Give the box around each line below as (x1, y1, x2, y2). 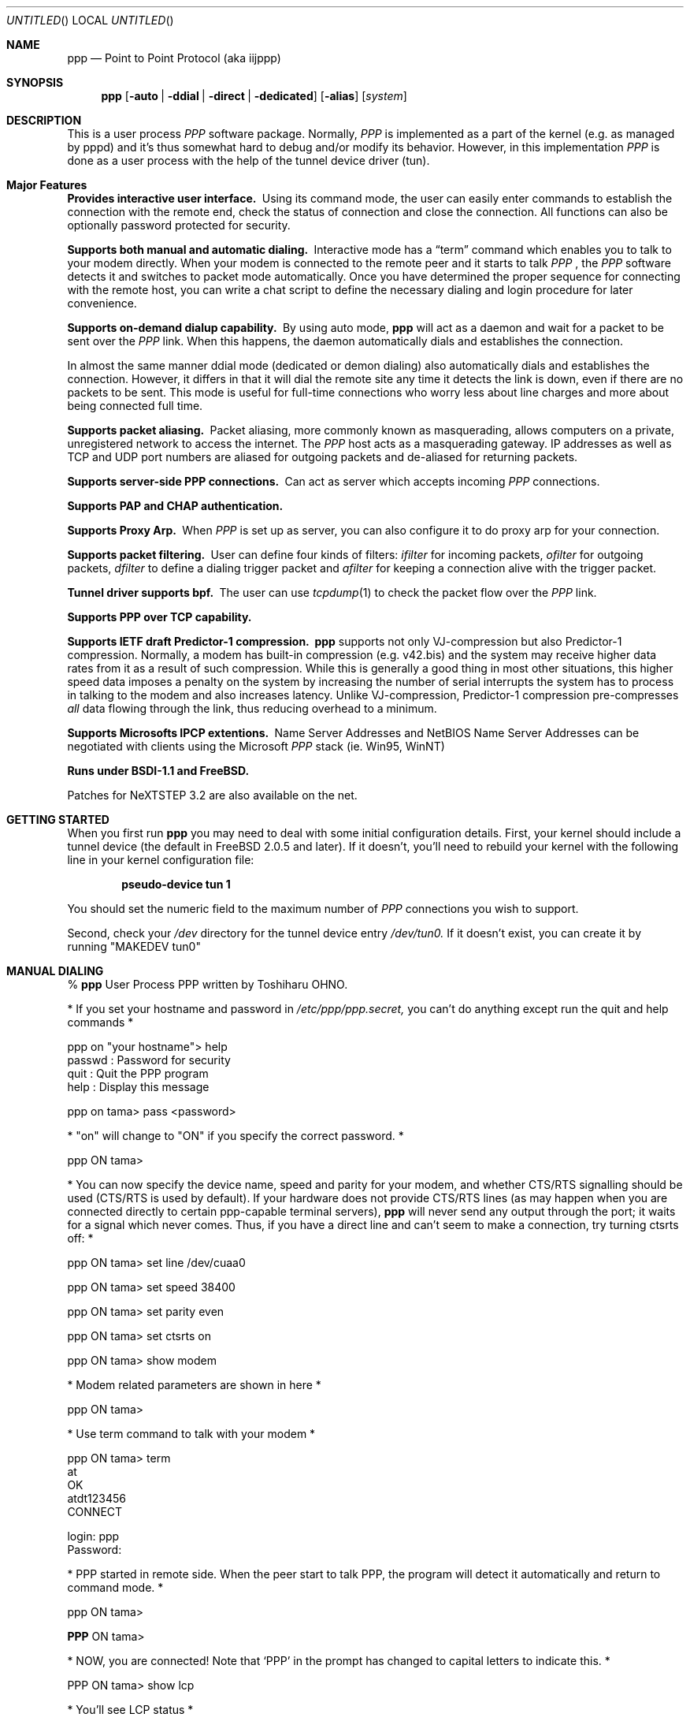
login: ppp (67, 1529, 120, 1543)
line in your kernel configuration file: (67, 853, 254, 866)
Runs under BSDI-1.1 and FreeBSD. (67, 764, 250, 777)
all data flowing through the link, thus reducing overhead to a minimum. (67, 702, 437, 715)
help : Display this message (67, 1080, 210, 1093)
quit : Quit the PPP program (67, 1067, 209, 1080)
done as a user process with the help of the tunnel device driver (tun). (67, 154, 430, 167)
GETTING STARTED (6, 813, 109, 826)
